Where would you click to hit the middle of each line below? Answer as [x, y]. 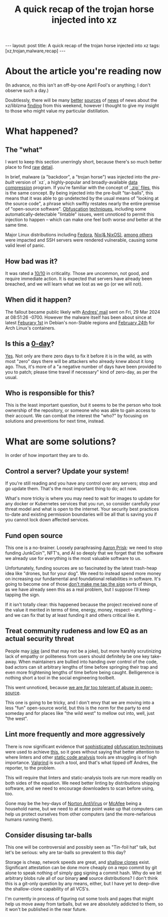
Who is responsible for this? [50, 393]
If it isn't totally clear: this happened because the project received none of [81, 604]
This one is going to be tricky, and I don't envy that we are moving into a [80, 702]
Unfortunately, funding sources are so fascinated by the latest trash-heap [81, 568]
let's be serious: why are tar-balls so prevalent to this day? [66, 853]
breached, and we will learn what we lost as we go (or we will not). [74, 284]
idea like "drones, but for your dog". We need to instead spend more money [83, 573]
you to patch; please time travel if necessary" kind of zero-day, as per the [81, 372]
